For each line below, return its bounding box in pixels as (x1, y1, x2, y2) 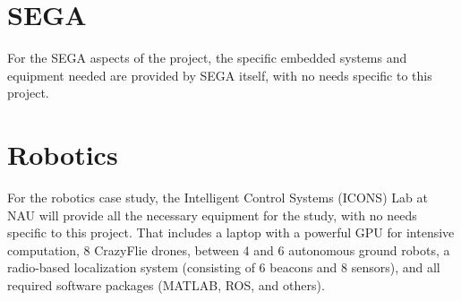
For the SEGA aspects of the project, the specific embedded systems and (7, 48, 407, 67)
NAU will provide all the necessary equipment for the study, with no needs (7, 205, 417, 224)
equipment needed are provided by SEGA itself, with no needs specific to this (7, 65, 432, 84)
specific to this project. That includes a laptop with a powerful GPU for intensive (7, 223, 455, 242)
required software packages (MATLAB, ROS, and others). (7, 276, 325, 294)
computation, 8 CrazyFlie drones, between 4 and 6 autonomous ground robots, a (7, 240, 450, 259)
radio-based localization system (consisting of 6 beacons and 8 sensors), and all (7, 258, 440, 277)
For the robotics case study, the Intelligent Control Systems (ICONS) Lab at (7, 188, 428, 207)
